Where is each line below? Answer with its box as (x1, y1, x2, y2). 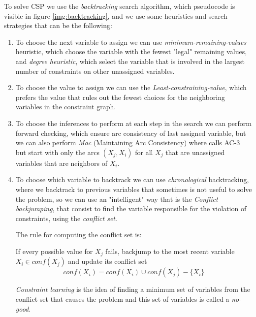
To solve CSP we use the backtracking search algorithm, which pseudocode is (4, 1, 235, 11)
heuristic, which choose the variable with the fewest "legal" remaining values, (15, 46, 247, 57)
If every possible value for (15, 246, 93, 256)
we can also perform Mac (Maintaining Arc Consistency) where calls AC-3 (15, 137, 240, 148)
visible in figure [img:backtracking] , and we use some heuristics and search (4, 10, 227, 21)
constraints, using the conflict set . (15, 213, 117, 223)
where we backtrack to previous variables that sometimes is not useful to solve (15, 184, 252, 194)
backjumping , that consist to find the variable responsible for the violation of (15, 203, 247, 214)
